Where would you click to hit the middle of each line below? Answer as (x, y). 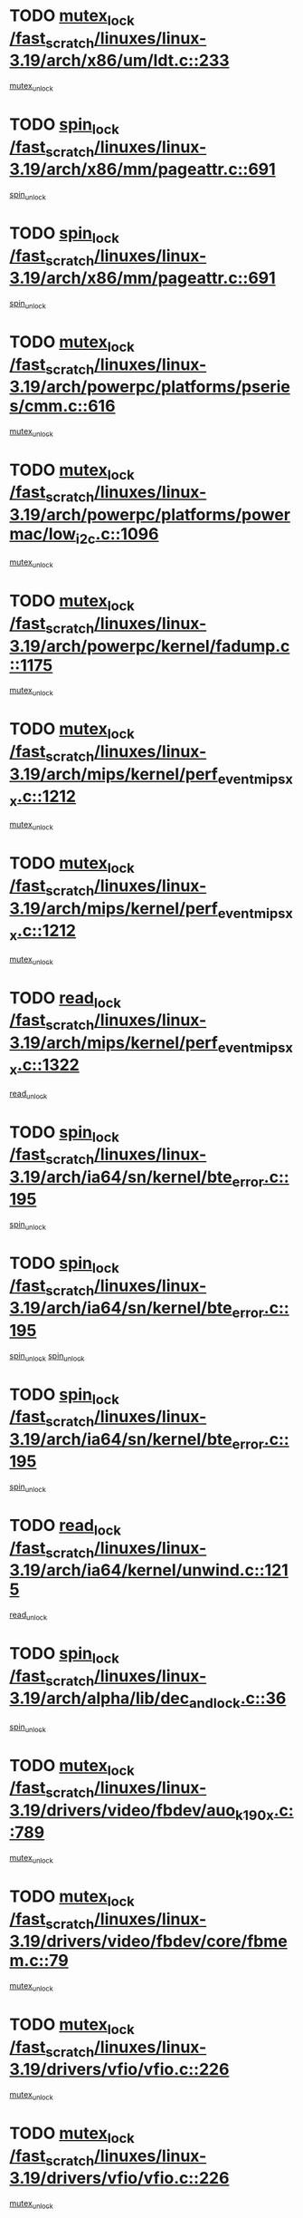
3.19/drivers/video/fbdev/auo (123, 1810)
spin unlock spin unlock (47, 1356)
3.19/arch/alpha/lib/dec (99, 1698)
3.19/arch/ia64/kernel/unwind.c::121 (149, 1570)
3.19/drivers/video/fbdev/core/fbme (148, 1942)
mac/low (43, 534)
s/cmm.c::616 (62, 407)
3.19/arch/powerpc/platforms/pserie (150, 387)
